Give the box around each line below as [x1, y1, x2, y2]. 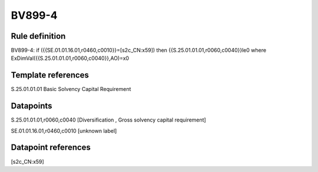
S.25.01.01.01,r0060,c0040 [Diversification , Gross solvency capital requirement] [11, 116, 206, 123]
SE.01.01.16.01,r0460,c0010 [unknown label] [11, 127, 117, 134]
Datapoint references [11, 143, 91, 153]
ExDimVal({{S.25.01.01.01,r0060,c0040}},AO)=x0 [11, 55, 130, 62]
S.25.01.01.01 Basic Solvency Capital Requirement [11, 86, 131, 93]
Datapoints [11, 101, 52, 111]
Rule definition [11, 31, 66, 41]
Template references [11, 70, 90, 80]
